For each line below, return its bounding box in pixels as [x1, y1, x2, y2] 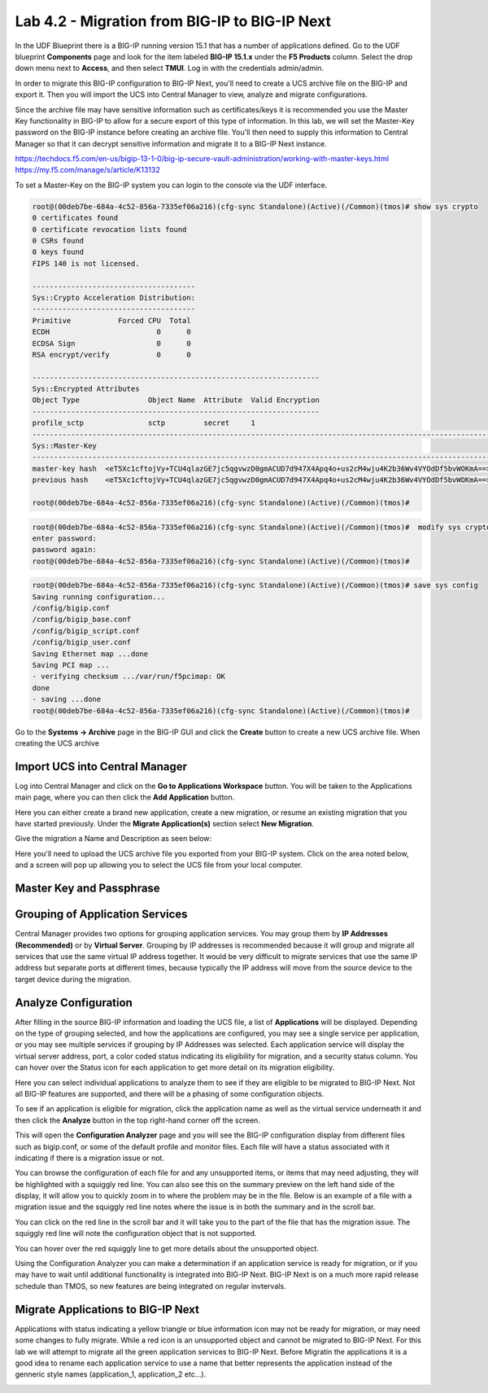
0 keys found [32, 247, 85, 256]
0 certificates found [32, 213, 119, 223]
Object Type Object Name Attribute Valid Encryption [32, 396, 320, 405]
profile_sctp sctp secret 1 [32, 418, 255, 427]
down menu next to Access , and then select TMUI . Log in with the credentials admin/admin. [15, 64, 325, 73]
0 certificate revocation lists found [32, 225, 187, 234]
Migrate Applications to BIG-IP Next [15, 1303, 199, 1316]
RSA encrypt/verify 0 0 [32, 350, 191, 359]
